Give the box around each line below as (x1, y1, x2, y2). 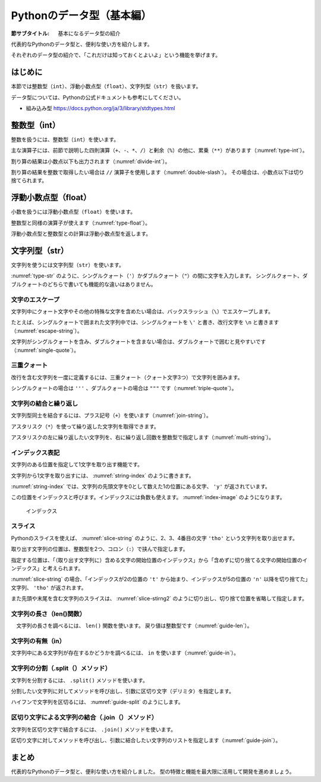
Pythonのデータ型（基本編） (11, 9, 152, 22)
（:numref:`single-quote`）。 (11, 346, 80, 354)
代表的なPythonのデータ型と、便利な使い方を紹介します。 (11, 40, 153, 48)
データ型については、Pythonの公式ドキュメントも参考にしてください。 (11, 94, 184, 101)
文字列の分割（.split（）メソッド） (11, 664, 111, 672)
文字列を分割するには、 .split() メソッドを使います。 (11, 677, 148, 684)
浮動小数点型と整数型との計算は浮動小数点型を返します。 (11, 230, 152, 238)
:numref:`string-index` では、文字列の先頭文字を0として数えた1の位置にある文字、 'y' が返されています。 (11, 482, 270, 490)
